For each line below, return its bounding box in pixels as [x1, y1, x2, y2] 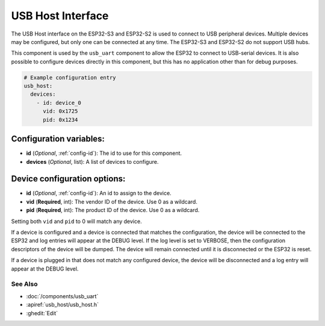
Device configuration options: [11, 174, 126, 184]
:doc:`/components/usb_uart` [26, 292, 99, 299]
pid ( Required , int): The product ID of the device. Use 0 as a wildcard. [26, 207, 200, 214]
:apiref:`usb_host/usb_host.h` [26, 301, 99, 309]
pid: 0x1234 [43, 116, 78, 123]
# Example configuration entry [23, 74, 117, 81]
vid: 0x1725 [43, 108, 78, 114]
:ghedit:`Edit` [26, 309, 58, 316]
